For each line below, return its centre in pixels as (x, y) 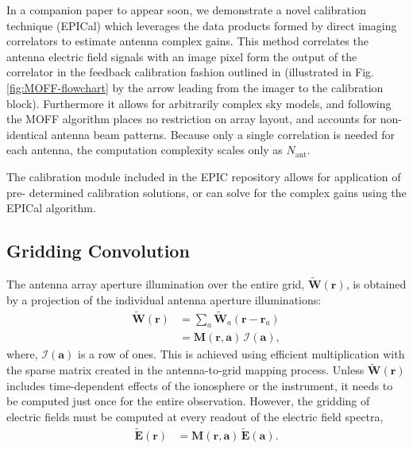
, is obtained (376, 284)
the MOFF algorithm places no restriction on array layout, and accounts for (191, 119)
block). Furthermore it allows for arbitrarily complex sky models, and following (199, 103)
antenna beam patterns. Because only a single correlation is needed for (223, 134)
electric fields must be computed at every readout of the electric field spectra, (195, 416)
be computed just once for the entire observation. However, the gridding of (188, 401)
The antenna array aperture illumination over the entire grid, (156, 284)
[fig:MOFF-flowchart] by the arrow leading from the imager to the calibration (195, 87)
